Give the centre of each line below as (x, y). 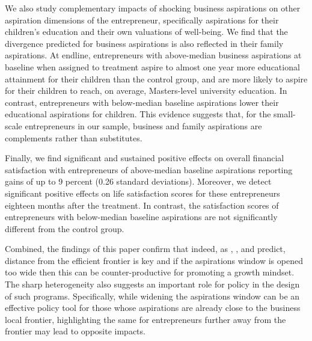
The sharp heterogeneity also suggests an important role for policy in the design (152, 284)
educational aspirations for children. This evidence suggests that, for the (138, 114)
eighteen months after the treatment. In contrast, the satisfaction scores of (142, 205)
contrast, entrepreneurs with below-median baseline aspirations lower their (142, 102)
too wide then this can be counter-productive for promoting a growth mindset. (150, 272)
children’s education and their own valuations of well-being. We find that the (146, 32)
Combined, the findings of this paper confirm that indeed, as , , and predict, (145, 249)
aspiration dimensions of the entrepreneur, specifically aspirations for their (142, 20)
